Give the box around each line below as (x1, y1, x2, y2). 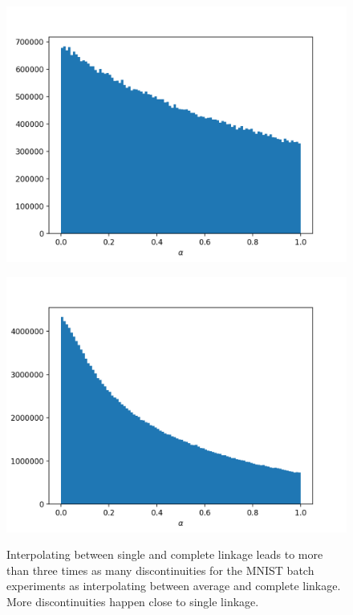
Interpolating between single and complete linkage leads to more (6, 546, 323, 563)
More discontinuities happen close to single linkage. (6, 593, 259, 609)
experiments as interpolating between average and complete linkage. (6, 577, 341, 594)
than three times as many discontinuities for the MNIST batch (6, 561, 314, 578)
